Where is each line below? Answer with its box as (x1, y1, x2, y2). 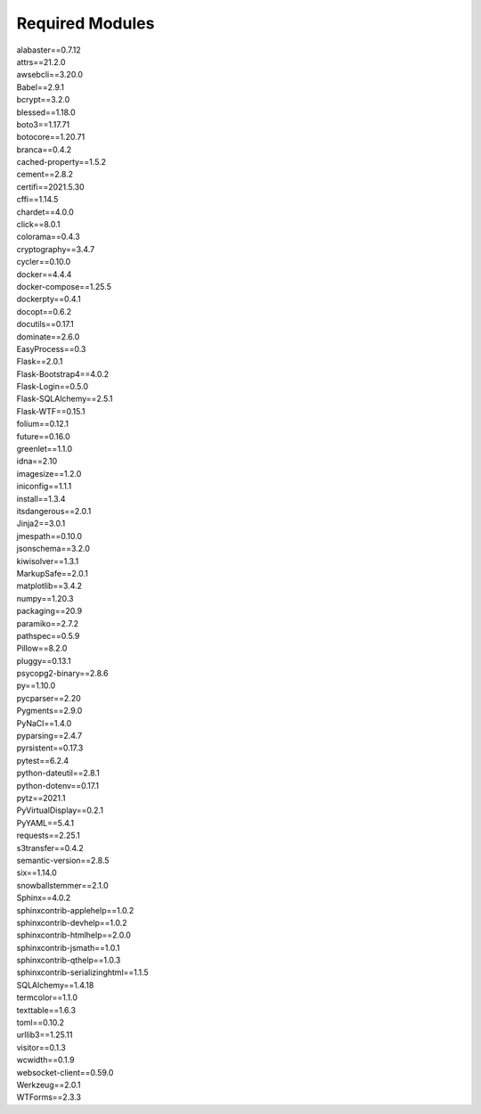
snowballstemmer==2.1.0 (16, 880, 109, 890)
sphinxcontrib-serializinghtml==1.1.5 (16, 967, 149, 978)
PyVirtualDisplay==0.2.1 (16, 805, 104, 815)
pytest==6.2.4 (16, 755, 69, 766)
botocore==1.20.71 (16, 132, 86, 143)
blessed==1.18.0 (16, 107, 76, 118)
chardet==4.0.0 (16, 206, 75, 217)
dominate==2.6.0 (16, 331, 80, 342)
